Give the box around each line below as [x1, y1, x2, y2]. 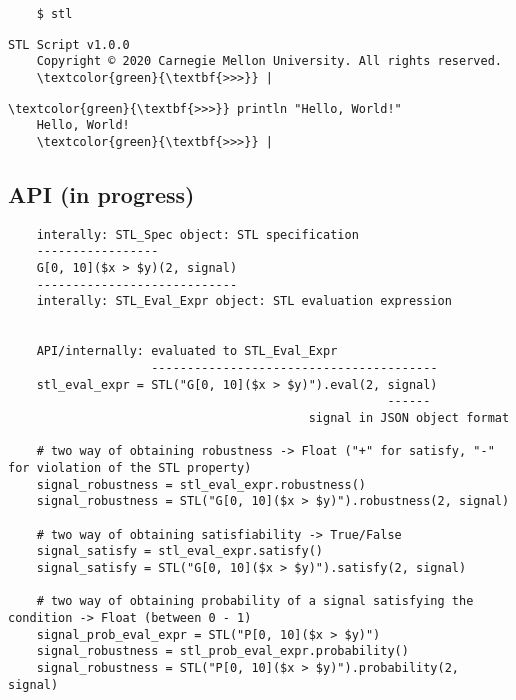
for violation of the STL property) [8, 460, 252, 475]
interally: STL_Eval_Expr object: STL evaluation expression [36, 294, 452, 309]
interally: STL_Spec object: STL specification [36, 227, 359, 242]
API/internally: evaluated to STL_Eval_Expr [36, 344, 338, 359]
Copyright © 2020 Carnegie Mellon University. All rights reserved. [36, 54, 502, 69]
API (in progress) [8, 178, 195, 209]
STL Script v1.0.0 [8, 37, 130, 52]
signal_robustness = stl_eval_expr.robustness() [36, 477, 366, 492]
